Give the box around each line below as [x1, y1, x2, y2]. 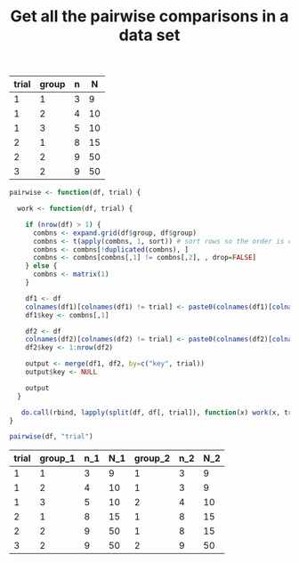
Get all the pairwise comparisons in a [10, 6, 289, 27]
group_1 [39, 452, 76, 464]
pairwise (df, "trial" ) [9, 432, 93, 441]
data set [118, 25, 181, 45]
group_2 [133, 452, 171, 464]
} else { [25, 261, 58, 270]
